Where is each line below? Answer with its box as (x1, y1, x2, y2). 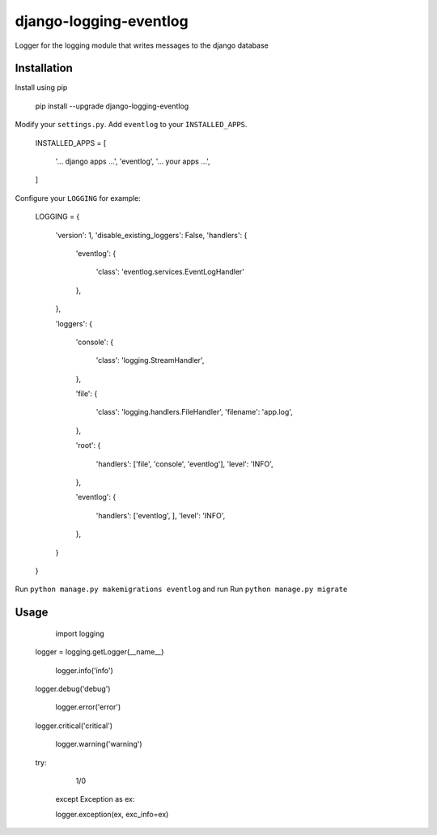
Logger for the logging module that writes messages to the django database (15, 40, 269, 50)
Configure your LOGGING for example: (15, 193, 142, 202)
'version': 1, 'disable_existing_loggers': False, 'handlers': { (55, 230, 248, 240)
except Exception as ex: (55, 795, 135, 804)
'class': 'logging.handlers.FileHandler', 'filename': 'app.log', (95, 407, 293, 417)
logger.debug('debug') (35, 684, 111, 693)
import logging (55, 628, 104, 638)
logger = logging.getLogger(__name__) (35, 647, 164, 657)
